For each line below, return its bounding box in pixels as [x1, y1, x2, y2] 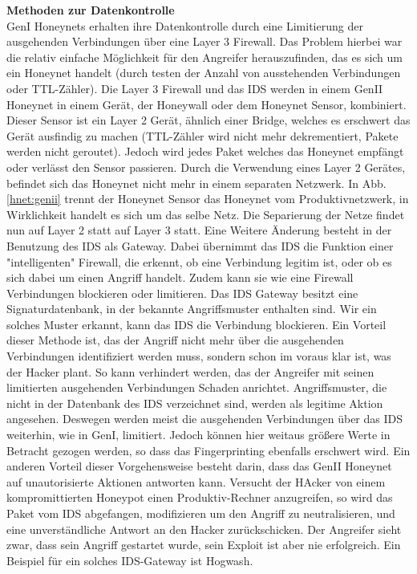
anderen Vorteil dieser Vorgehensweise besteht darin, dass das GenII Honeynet [6, 458, 392, 474]
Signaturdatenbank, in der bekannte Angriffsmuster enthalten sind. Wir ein [6, 300, 377, 317]
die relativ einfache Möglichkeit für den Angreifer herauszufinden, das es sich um [6, 48, 403, 65]
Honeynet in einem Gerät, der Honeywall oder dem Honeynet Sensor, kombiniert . [6, 96, 407, 112]
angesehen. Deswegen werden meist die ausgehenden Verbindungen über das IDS [6, 410, 403, 427]
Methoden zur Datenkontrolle [6, 2, 175, 18]
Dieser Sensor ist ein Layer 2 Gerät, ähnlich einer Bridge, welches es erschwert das [6, 112, 411, 128]
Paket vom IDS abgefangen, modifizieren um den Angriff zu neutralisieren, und [6, 505, 395, 521]
